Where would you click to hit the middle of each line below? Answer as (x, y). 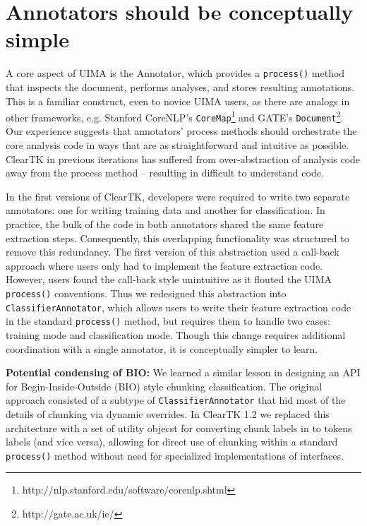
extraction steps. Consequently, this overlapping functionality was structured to (178, 238)
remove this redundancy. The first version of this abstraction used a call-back (173, 252)
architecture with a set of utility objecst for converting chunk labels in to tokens (179, 428)
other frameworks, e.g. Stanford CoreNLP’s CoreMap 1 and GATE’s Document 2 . (175, 116)
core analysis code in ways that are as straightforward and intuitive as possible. (178, 145)
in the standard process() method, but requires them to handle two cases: (168, 321)
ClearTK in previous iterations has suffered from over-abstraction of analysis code (183, 159)
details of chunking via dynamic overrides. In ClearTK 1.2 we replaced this (168, 414)
